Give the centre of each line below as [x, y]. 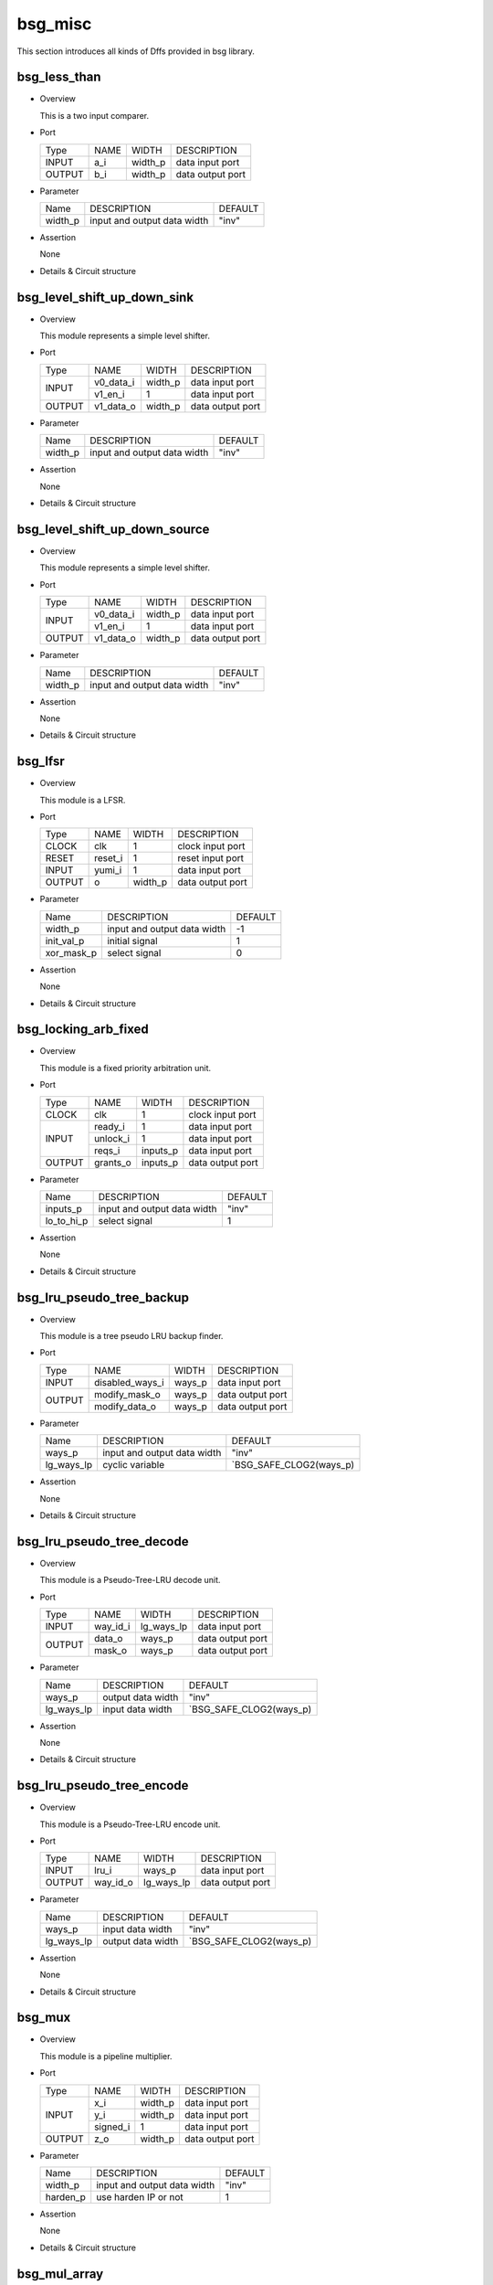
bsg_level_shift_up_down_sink [105, 297]
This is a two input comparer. [94, 115]
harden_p [66, 2197]
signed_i [112, 2127]
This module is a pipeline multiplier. [106, 2056]
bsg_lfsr [41, 762]
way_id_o [114, 1883]
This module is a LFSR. [83, 800]
